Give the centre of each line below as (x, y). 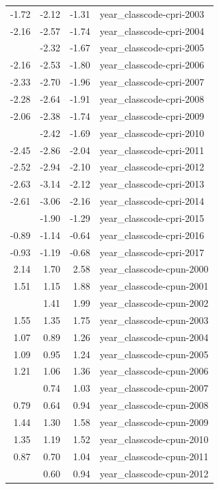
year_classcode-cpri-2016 (152, 235)
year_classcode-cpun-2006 (154, 371)
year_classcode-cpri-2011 (152, 150)
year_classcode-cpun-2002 (154, 303)
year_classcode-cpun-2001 (154, 286)
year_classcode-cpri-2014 (152, 201)
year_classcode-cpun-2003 (154, 319)
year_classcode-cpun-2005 (154, 354)
